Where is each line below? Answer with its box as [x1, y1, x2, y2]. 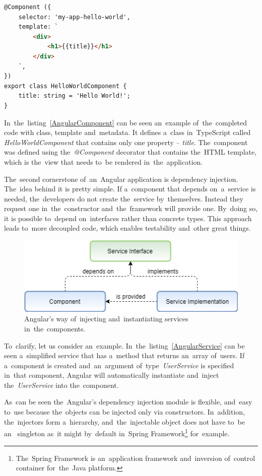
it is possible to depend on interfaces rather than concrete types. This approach [4, 213, 252, 223]
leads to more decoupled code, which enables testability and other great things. [4, 223, 251, 233]
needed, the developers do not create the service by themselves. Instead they [4, 193, 243, 203]
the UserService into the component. [4, 379, 119, 390]
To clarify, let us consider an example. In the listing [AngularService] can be [4, 340, 245, 351]
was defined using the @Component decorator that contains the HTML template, [4, 147, 257, 157]
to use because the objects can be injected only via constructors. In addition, [4, 406, 245, 417]
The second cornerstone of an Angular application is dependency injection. [4, 173, 238, 184]
